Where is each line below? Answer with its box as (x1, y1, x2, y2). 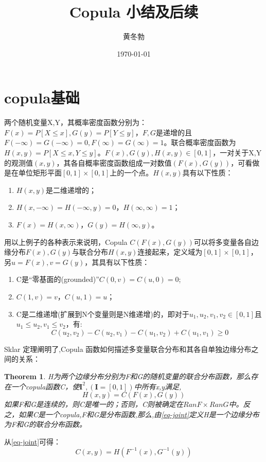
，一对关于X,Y (212, 147, 262, 158)
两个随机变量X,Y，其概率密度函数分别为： (4, 117, 147, 128)
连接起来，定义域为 (137, 246, 203, 257)
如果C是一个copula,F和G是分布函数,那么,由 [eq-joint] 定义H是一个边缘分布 (18, 408, 259, 419)
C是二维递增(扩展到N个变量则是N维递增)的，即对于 (16, 308, 189, 319)
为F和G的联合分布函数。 (4, 419, 86, 430)
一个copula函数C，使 (11, 381, 80, 392)
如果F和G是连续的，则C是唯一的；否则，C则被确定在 (4, 399, 184, 410)
